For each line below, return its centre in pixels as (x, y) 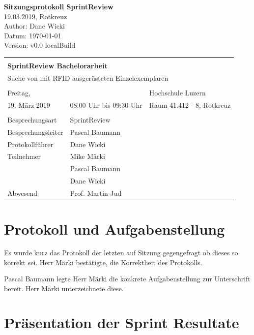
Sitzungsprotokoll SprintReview (59, 6)
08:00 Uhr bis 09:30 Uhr (106, 105)
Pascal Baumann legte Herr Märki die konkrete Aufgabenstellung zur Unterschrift (127, 279)
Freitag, (19, 92)
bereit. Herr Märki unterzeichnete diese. (64, 288)
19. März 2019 (29, 105)
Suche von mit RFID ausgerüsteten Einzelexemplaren (88, 77)
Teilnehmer (24, 156)
